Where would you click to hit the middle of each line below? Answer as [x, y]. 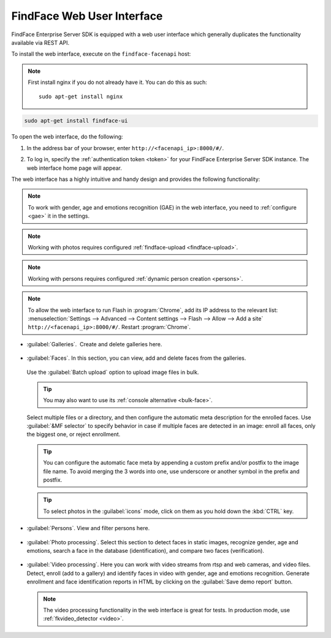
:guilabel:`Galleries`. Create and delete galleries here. [94, 344]
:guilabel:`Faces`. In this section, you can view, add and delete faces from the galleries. [136, 358]
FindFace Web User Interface [87, 16]
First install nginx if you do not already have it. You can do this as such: [118, 82]
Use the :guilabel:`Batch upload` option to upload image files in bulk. [113, 372]
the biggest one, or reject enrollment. [74, 435]
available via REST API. [40, 42]
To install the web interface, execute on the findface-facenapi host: [101, 54]
